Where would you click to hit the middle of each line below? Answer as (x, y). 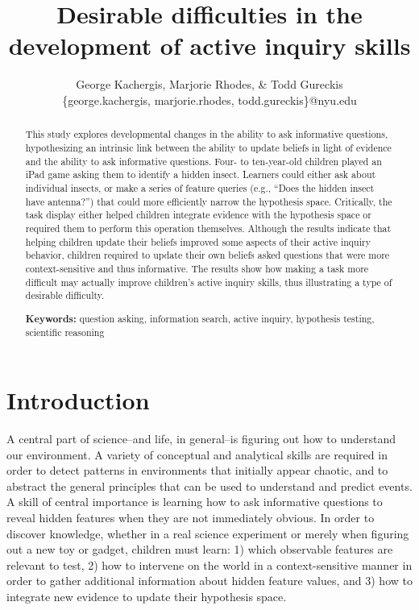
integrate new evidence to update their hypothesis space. (147, 596)
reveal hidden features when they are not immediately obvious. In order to (191, 517)
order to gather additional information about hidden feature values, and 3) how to (209, 581)
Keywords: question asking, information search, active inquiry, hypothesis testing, (200, 318)
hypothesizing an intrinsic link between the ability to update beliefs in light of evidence (208, 147)
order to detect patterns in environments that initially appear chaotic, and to (197, 470)
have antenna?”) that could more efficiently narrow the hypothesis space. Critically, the (209, 201)
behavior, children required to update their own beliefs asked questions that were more (207, 255)
